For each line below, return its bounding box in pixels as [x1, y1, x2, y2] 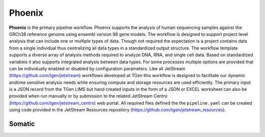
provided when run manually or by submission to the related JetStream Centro [9, 93, 168, 99]
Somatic [9, 120, 35, 128]
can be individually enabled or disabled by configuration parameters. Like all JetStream [9, 65, 185, 71]
